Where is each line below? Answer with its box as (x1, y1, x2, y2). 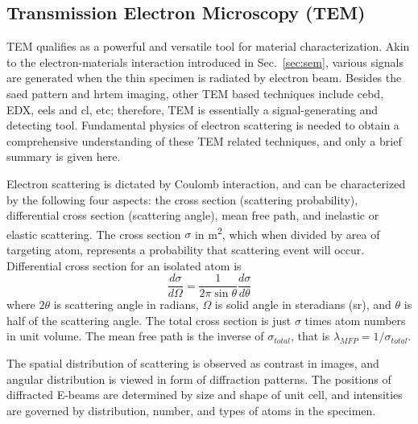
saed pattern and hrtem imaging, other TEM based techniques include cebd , (6, 84, 384, 101)
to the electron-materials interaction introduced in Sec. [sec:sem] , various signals (6, 53, 404, 70)
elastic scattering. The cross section (6, 225, 181, 242)
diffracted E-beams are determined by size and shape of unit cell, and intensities (6, 386, 403, 403)
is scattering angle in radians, (53, 296, 199, 313)
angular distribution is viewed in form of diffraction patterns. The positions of (6, 370, 391, 387)
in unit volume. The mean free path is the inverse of (6, 327, 264, 344)
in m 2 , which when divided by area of (194, 223, 380, 242)
